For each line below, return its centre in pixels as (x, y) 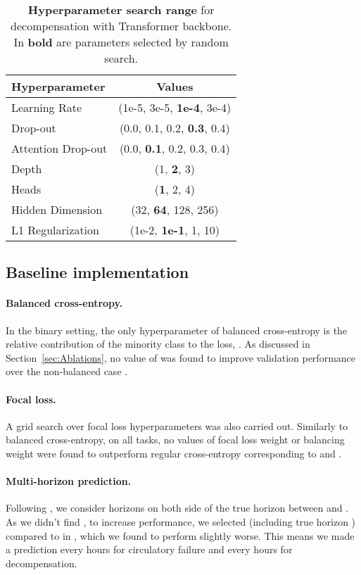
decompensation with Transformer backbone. (121, 26)
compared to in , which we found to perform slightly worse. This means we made (180, 535)
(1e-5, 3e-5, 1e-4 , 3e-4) (175, 107)
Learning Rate (47, 107)
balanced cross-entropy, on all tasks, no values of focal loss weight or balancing (175, 440)
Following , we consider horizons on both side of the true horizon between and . (177, 508)
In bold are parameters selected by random (121, 42)
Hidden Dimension (57, 209)
